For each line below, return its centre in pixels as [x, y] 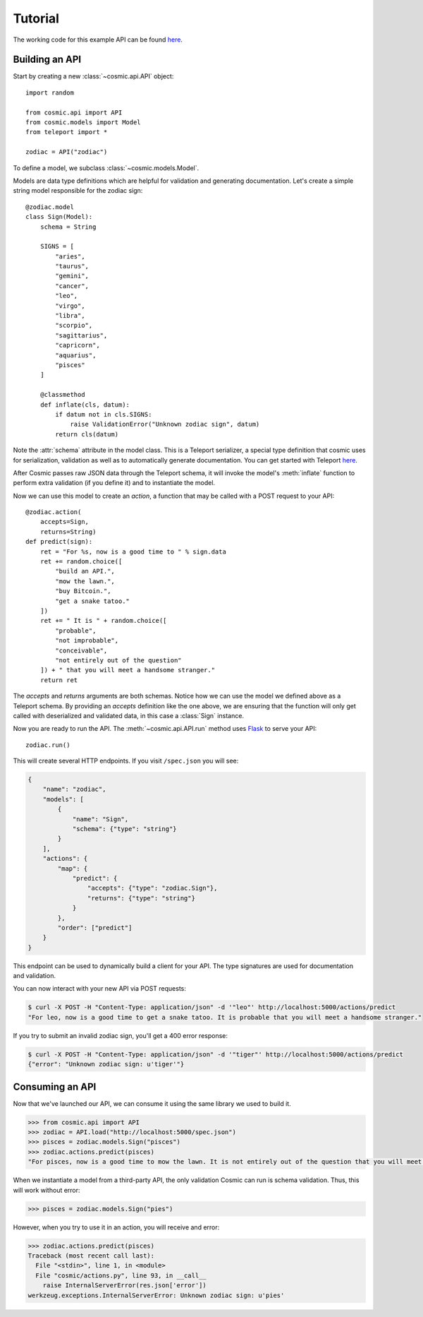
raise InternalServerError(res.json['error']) [125, 1286]
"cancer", [72, 286]
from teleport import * [67, 132]
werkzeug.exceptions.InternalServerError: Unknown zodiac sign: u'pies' [156, 1295]
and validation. [35, 976]
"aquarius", [76, 355]
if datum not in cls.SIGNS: [104, 414]
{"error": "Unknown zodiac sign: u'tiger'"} [106, 1064]
